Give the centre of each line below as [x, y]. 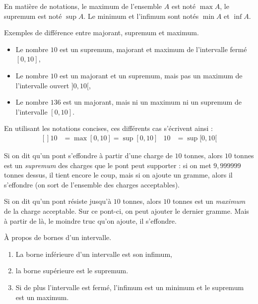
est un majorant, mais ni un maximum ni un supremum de [152, 102]
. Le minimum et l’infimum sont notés [141, 16]
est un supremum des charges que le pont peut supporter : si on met [108, 165]
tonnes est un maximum [209, 201]
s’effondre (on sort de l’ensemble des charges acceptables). [92, 184]
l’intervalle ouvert [42, 85]
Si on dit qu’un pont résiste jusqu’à [58, 201]
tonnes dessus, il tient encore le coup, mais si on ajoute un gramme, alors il [118, 175]
